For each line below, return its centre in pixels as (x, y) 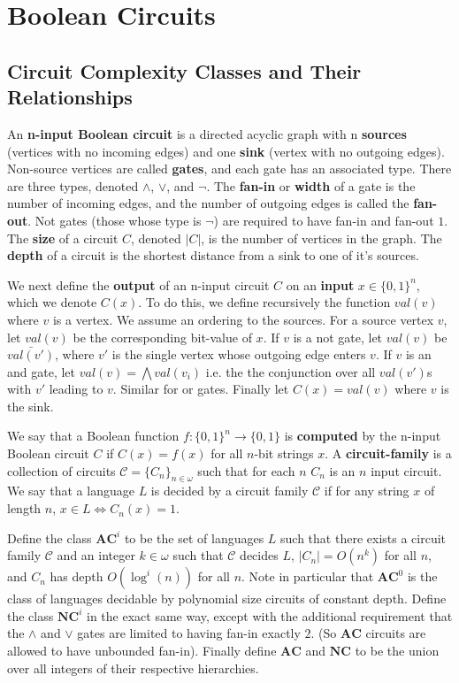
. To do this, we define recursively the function (264, 302)
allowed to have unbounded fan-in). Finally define (142, 651)
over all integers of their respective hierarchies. (133, 668)
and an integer (96, 555)
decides (259, 555)
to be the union (397, 651)
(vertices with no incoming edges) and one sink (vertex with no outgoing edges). (226, 151)
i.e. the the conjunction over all (291, 371)
